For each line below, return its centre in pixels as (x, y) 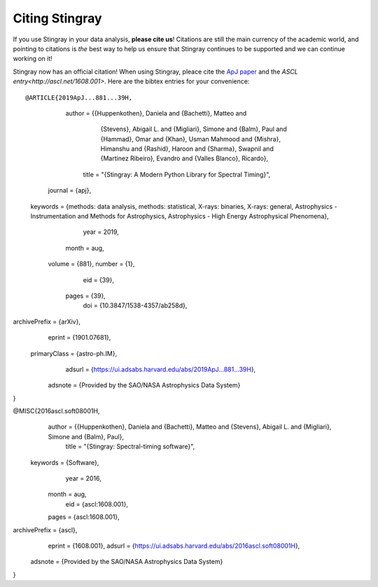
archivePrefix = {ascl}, (45, 530)
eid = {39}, (99, 279)
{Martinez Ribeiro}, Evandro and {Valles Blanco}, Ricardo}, (184, 158)
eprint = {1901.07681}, (79, 338)
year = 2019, (101, 232)
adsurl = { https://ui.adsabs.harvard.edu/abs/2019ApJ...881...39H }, (161, 369)
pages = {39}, (86, 296)
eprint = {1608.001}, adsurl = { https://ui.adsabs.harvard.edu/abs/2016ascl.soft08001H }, (174, 546)
